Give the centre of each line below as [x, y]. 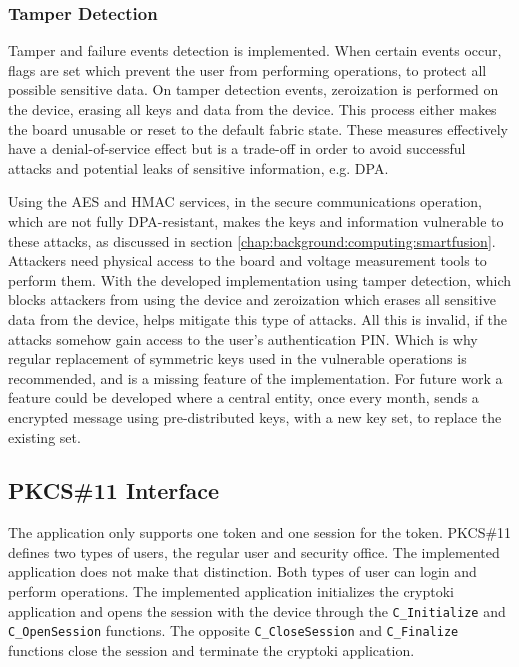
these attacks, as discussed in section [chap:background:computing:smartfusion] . [252, 240]
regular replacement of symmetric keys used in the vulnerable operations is [237, 358]
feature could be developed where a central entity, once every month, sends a [243, 397]
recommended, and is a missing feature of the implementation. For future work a [255, 377]
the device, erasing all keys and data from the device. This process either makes [252, 109]
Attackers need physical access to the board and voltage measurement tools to [247, 260]
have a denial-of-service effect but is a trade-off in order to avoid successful [237, 148]
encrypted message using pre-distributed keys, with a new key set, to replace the [255, 416]
